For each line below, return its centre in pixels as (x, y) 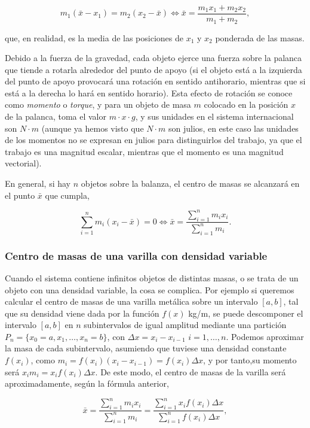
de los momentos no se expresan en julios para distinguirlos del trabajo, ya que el (154, 140)
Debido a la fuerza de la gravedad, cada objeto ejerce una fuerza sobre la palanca (154, 58)
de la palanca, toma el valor (56, 116)
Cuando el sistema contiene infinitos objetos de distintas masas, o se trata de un (152, 277)
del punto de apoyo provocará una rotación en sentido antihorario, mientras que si (155, 81)
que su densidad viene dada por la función (82, 313)
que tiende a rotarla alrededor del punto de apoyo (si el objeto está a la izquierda (154, 69)
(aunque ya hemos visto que (93, 128)
